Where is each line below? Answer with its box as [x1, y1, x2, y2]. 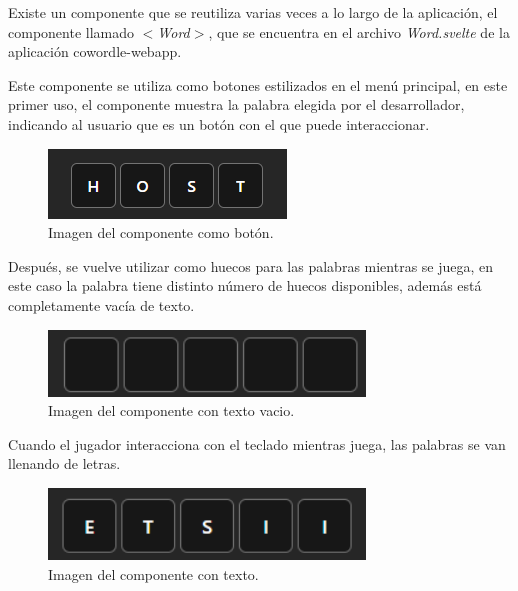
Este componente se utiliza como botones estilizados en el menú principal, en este [8, 74, 508, 95]
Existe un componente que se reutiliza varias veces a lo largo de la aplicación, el [8, 2, 498, 22]
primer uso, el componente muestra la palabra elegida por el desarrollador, [8, 94, 465, 115]
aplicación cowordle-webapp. [8, 41, 182, 62]
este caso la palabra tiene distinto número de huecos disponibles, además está [8, 275, 482, 296]
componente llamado [8, 21, 134, 42]
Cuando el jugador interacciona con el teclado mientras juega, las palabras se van [8, 433, 506, 454]
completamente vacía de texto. [8, 294, 195, 315]
